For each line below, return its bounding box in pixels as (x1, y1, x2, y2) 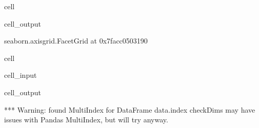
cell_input (4, 70, 37, 80)
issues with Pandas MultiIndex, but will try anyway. (4, 114, 168, 125)
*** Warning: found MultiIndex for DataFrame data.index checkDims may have (4, 104, 255, 115)
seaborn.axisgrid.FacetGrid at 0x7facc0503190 (4, 35, 148, 46)
